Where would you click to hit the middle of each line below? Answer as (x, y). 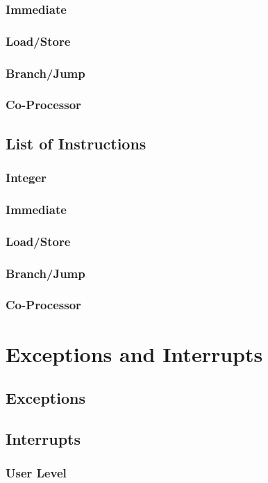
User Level (36, 473)
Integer (26, 178)
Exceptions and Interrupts (134, 353)
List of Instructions (76, 143)
